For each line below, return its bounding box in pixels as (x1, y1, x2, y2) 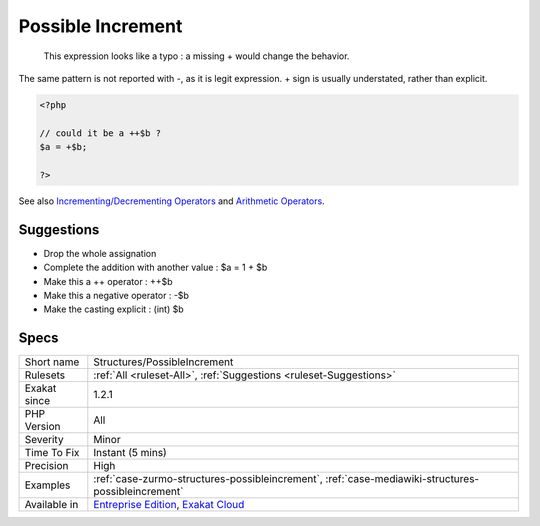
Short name (24, 355, 80, 369)
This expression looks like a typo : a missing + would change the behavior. (43, 50, 350, 62)
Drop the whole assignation (43, 247, 157, 259)
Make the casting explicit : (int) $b (43, 303, 184, 315)
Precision (24, 459, 69, 473)
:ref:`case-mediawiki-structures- (325, 472, 480, 486)
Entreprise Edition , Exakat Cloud (93, 498, 245, 512)
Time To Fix (24, 446, 80, 460)
